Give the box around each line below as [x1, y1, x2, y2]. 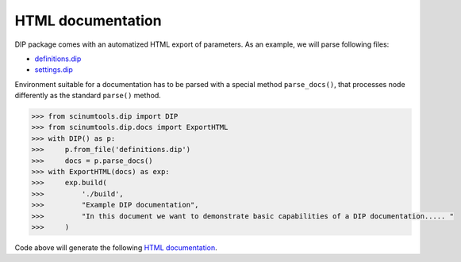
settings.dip [34, 65, 73, 74]
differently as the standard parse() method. [14, 91, 162, 101]
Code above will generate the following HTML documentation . [14, 242, 217, 253]
